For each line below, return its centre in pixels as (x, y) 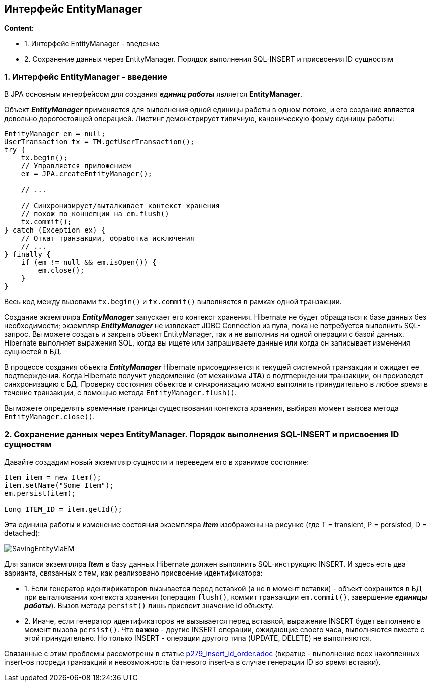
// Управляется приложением (76, 166)
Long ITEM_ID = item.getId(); (63, 509)
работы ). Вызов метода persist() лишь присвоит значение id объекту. (149, 605)
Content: (19, 28)
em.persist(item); (40, 493)
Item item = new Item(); (53, 477)
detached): (22, 533)
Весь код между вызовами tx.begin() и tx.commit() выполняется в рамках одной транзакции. (173, 302)
